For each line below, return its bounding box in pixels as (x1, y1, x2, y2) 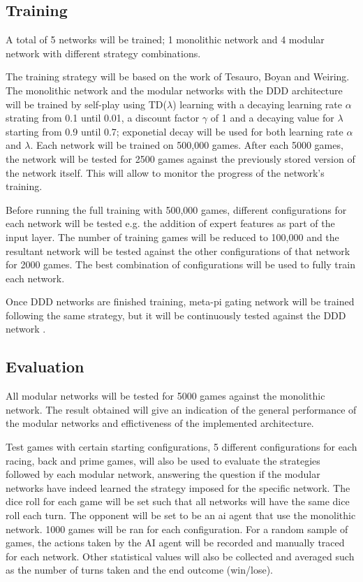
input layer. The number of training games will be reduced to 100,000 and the (6, 229, 339, 244)
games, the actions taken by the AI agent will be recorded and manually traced (6, 535, 345, 550)
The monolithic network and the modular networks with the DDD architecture (6, 82, 343, 97)
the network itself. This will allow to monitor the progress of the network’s (6, 165, 325, 180)
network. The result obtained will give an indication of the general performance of (6, 402, 357, 416)
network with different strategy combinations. (6, 45, 201, 60)
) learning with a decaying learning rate (172, 96, 342, 111)
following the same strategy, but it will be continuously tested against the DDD (6, 307, 346, 322)
